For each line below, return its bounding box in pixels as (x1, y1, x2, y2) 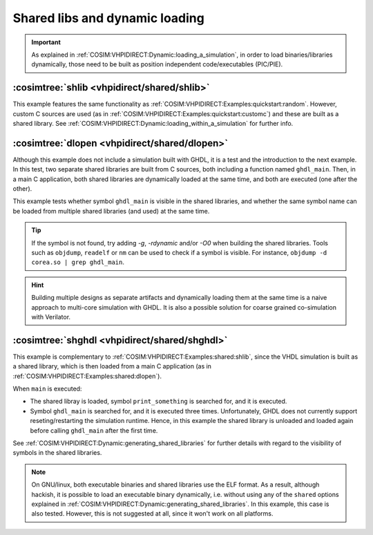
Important (31, 38, 61, 46)
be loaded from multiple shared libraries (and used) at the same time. (12, 207, 210, 215)
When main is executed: (12, 384, 82, 393)
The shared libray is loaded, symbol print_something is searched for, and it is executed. (30, 397, 287, 406)
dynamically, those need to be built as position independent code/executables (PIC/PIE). (31, 60, 283, 68)
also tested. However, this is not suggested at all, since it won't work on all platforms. (31, 509, 274, 518)
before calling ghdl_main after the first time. (30, 426, 158, 435)
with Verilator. (31, 313, 71, 321)
